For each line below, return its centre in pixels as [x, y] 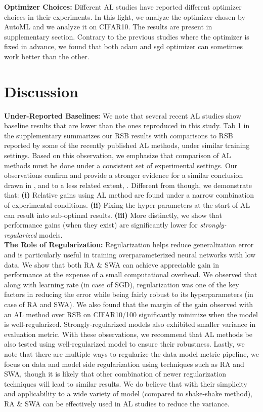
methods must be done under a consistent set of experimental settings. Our [121, 165]
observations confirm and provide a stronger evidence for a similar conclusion [124, 175]
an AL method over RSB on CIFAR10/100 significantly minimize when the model [131, 314]
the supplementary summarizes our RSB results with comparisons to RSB [119, 135]
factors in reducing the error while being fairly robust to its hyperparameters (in [129, 294]
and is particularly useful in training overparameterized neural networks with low [130, 254]
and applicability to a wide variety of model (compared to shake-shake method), [128, 394]
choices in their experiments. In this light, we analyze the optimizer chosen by [125, 16]
